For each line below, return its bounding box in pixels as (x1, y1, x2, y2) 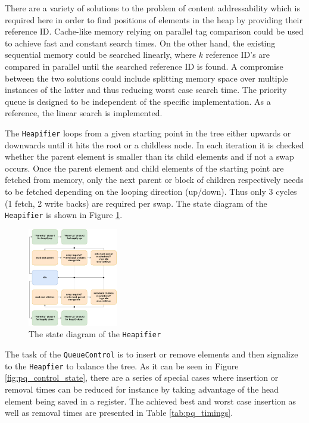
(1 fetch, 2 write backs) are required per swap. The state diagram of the (5, 197, 267, 209)
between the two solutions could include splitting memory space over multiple (5, 71, 288, 84)
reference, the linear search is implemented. (5, 107, 163, 119)
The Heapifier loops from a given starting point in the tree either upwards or (5, 126, 291, 139)
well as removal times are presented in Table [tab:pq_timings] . (5, 406, 233, 419)
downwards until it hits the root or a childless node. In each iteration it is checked (5, 138, 304, 151)
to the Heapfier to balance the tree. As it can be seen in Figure (5, 359, 239, 372)
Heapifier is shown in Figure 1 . (5, 209, 123, 221)
